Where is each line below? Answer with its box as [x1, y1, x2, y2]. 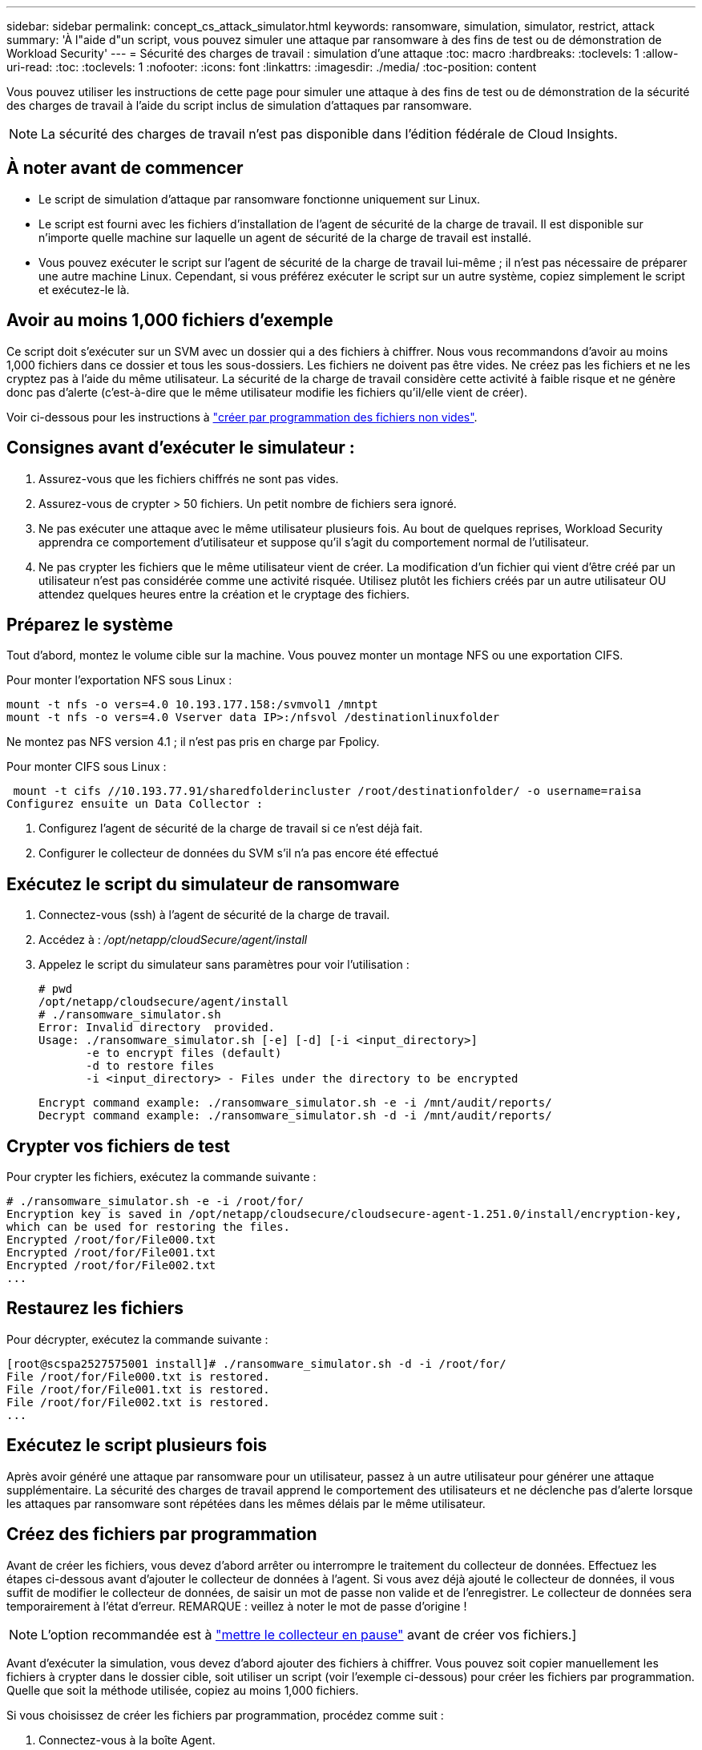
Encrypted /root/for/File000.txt [6, 1233, 216, 1247]
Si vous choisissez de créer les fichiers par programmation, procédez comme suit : [6, 1708, 444, 1722]
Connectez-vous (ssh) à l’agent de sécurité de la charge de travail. [38, 908, 390, 922]
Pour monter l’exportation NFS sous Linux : [6, 673, 232, 687]
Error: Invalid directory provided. [38, 1021, 276, 1034]
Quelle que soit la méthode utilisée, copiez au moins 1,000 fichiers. [6, 1683, 359, 1697]
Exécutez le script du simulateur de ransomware [6, 873, 400, 894]
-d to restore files [86, 1059, 215, 1073]
